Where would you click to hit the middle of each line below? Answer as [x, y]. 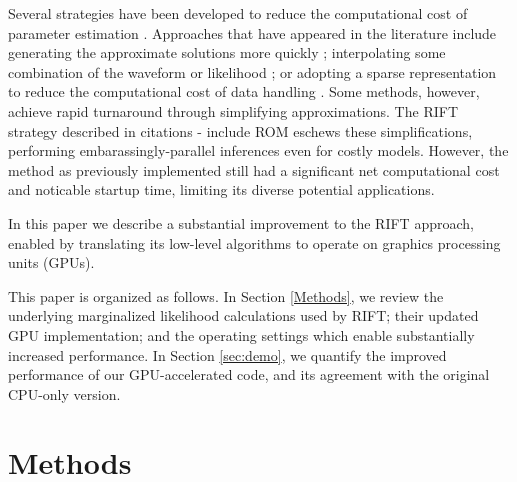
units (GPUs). [51, 262]
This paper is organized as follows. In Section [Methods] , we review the [226, 295]
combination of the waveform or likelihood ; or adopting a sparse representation [252, 71]
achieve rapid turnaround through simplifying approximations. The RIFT [233, 110]
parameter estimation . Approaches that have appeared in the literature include [252, 32]
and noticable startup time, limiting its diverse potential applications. [221, 189]
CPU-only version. [64, 393]
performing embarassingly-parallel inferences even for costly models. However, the [258, 150]
